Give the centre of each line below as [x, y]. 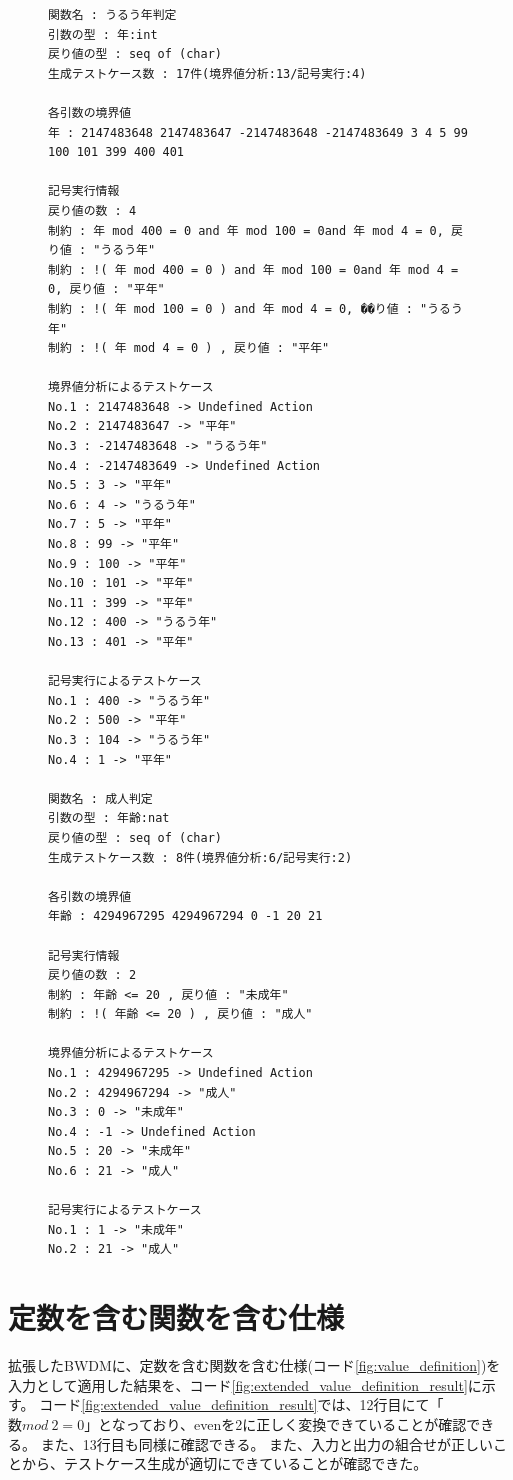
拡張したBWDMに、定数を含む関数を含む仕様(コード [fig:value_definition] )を [254, 1365]
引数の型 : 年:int [103, 34]
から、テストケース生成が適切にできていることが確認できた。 [224, 1463]
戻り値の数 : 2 [92, 975]
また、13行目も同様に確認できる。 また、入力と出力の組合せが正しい [267, 1443]
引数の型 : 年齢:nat [109, 818]
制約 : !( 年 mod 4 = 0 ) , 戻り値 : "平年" [189, 348]
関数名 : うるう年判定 [112, 15]
